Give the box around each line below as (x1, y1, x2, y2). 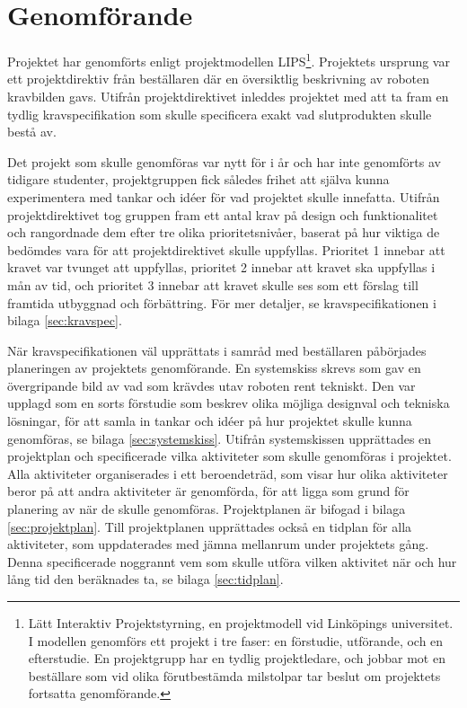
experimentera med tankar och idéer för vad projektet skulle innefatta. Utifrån (7, 187, 440, 206)
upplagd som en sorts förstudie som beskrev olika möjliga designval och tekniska (7, 394, 450, 412)
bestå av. (7, 122, 57, 141)
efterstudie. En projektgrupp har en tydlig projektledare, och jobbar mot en (28, 649, 445, 668)
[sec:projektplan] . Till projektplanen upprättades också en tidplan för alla (7, 517, 412, 535)
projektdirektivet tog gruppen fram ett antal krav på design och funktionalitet (7, 205, 438, 224)
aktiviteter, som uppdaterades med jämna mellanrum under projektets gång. (7, 535, 429, 553)
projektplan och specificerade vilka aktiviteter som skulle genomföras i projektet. (7, 447, 452, 465)
